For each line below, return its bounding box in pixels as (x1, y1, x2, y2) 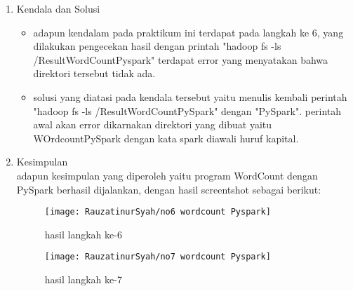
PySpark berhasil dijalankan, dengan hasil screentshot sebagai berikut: (16, 182, 321, 196)
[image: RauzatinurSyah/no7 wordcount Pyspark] (44, 252, 271, 262)
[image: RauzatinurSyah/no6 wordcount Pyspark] (44, 207, 271, 217)
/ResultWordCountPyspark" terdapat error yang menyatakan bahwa (33, 52, 328, 67)
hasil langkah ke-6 (44, 226, 122, 241)
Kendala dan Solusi (16, 1, 100, 15)
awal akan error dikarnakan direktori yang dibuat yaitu (33, 117, 272, 132)
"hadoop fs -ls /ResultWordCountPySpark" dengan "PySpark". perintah (33, 103, 342, 118)
